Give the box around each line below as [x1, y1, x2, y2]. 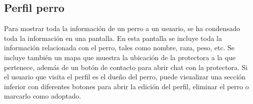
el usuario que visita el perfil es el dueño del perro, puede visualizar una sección [4, 71, 246, 82]
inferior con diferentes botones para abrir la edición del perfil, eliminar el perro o [4, 81, 249, 91]
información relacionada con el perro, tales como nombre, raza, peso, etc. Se [4, 42, 235, 53]
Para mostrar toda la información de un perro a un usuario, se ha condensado [4, 23, 240, 34]
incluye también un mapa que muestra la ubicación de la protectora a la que [4, 52, 236, 62]
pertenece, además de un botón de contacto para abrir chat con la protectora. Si [4, 62, 248, 72]
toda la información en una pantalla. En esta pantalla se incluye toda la [4, 33, 222, 43]
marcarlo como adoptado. [4, 91, 81, 101]
